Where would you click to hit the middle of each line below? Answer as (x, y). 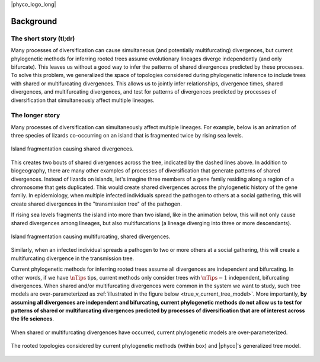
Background (34, 21)
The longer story (36, 116)
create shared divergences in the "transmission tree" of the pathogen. (96, 204)
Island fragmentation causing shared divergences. (72, 149)
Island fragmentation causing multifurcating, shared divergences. (91, 236)
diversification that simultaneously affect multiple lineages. (83, 100)
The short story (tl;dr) (43, 39)
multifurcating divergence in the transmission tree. (73, 258)
